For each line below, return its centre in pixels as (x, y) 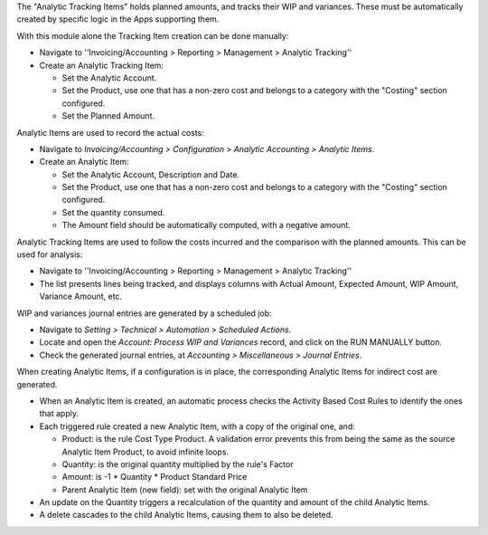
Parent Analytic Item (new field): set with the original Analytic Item (185, 490)
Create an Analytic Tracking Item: (102, 65)
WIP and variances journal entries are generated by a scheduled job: (144, 313)
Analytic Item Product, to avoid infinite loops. (145, 452)
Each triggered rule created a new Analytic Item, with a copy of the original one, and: (197, 426)
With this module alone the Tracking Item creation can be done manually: (153, 35)
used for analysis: (50, 254)
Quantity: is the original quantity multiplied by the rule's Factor (178, 464)
